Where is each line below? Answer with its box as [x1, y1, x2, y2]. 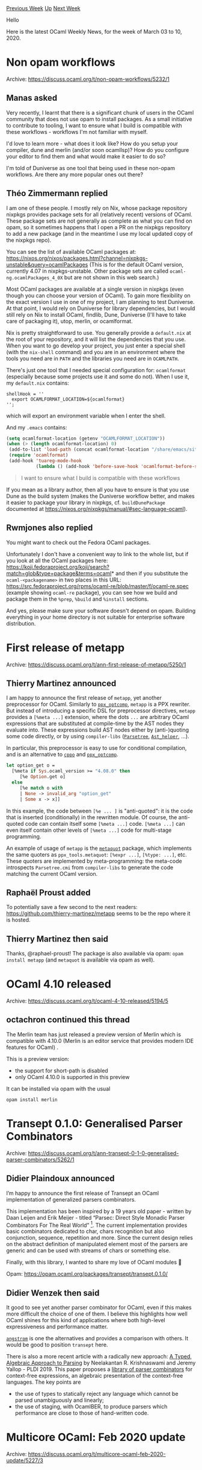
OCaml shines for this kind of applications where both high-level [6, 1317, 165, 1324]
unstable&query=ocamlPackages [6, 261, 88, 268]
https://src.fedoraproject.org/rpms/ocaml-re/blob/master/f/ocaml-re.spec [6, 582, 189, 589]
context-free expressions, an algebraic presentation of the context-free [6, 1372, 183, 1380]
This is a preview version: [6, 1055, 70, 1062]
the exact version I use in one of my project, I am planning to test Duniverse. [6, 298, 195, 305]
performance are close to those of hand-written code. [14, 1410, 149, 1417]
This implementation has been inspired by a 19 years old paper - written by [6, 1208, 192, 1215]
